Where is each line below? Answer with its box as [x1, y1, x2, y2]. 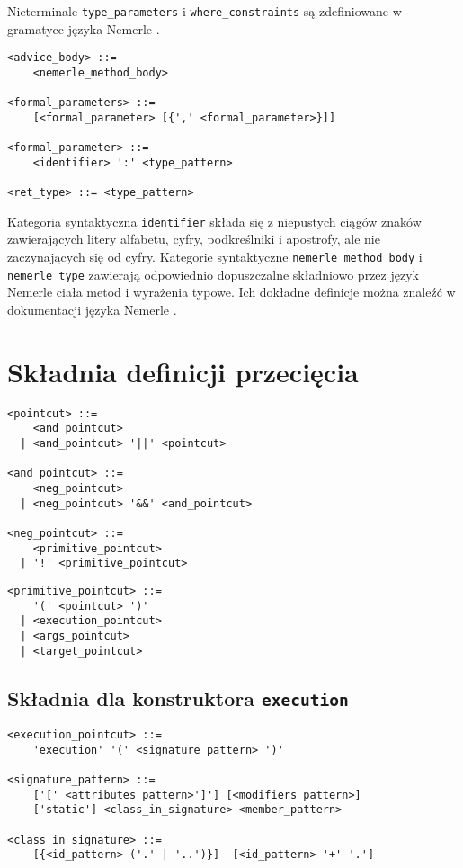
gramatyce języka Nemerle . [7, 19, 160, 38]
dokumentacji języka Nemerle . [7, 300, 177, 318]
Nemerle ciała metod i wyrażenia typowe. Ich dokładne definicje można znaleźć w [7, 282, 456, 301]
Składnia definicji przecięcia [7, 353, 359, 389]
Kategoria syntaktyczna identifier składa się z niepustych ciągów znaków [7, 211, 422, 230]
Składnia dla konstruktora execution [7, 684, 349, 711]
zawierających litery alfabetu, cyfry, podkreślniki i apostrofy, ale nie [7, 229, 380, 248]
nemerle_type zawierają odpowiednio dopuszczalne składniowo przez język [7, 264, 419, 283]
